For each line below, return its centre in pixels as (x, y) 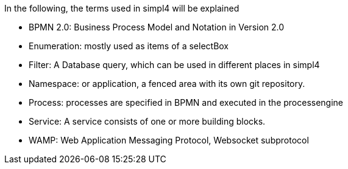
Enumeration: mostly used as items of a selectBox (129, 46)
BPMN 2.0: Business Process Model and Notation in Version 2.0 (157, 27)
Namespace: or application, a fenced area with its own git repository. (167, 84)
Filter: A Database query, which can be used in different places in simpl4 (174, 65)
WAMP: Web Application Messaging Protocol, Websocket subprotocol (169, 140)
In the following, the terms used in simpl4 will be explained (122, 8)
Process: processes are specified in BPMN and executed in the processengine (186, 102)
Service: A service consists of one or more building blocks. (147, 121)
